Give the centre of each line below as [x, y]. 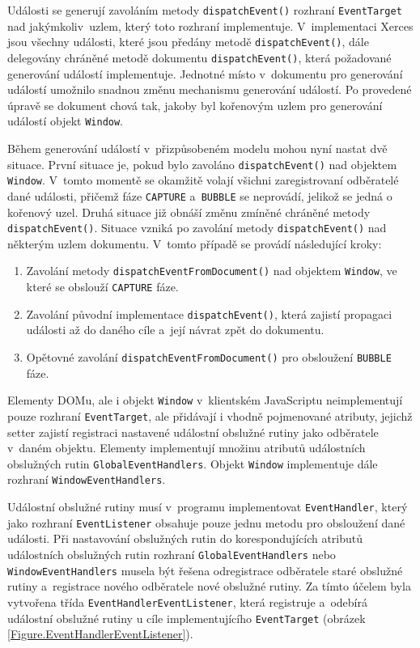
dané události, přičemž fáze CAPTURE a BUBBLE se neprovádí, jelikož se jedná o [200, 195]
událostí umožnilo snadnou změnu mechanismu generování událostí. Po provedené [210, 89]
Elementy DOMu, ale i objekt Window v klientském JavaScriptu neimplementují [205, 400]
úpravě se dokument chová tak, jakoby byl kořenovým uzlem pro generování [195, 105]
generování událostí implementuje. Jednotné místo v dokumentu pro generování [205, 73]
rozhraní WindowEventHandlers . [87, 479]
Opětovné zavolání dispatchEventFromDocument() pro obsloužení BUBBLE [209, 356]
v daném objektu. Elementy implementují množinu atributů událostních [187, 448]
